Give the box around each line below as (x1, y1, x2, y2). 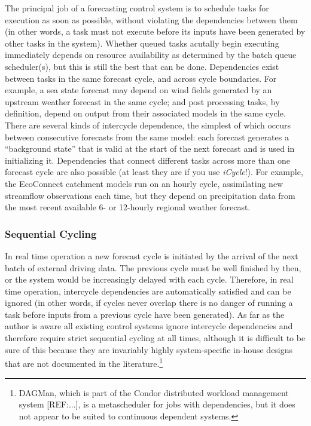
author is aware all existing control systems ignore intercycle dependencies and (5, 320, 293, 332)
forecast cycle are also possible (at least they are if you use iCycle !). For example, (5, 166, 303, 178)
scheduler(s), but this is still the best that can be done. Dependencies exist (5, 60, 279, 72)
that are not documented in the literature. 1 (5, 355, 163, 369)
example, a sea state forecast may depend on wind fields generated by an (5, 84, 272, 96)
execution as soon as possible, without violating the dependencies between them (5, 13, 298, 26)
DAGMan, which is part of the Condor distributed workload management (19, 386, 289, 399)
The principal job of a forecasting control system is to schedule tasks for (5, 2, 269, 14)
